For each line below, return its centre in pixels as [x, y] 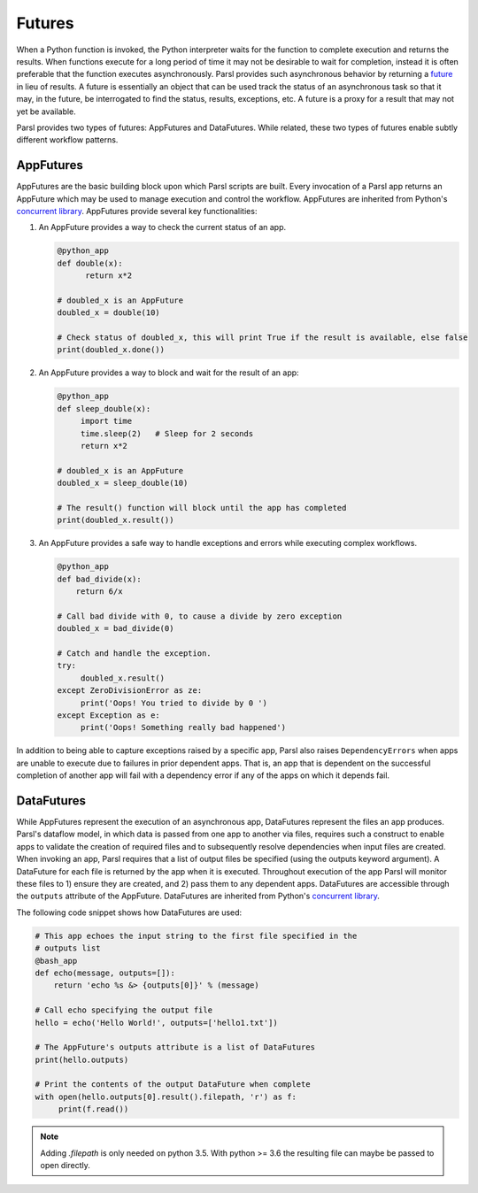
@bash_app [56, 961]
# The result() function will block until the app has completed [202, 508]
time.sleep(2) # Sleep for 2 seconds [167, 433]
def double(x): [90, 263]
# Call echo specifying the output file [123, 1010]
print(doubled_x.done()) [111, 350]
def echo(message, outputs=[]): [105, 973]
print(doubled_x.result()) [116, 520]
